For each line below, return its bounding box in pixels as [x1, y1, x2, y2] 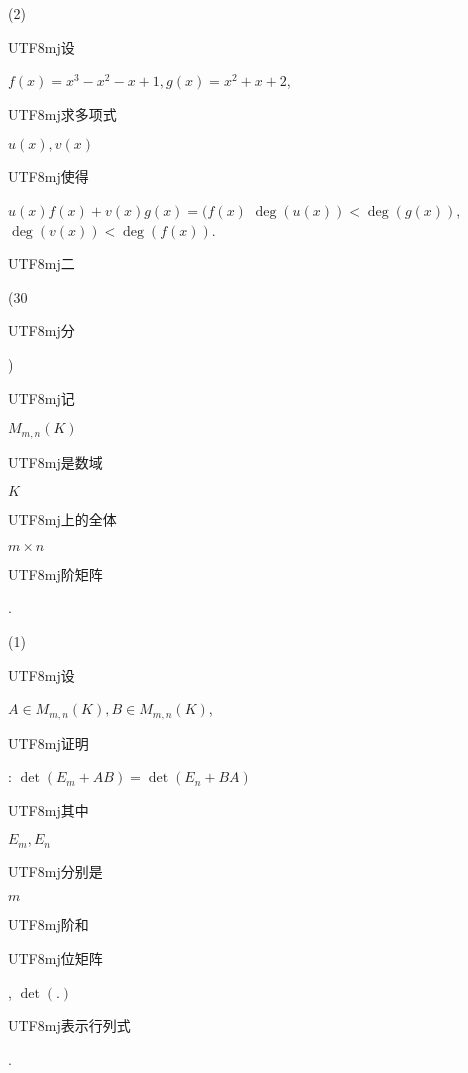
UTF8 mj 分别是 [8, 860, 103, 881]
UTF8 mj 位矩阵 [8, 948, 103, 969]
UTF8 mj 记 [8, 387, 75, 408]
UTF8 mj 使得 [8, 166, 89, 187]
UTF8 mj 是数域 [8, 451, 103, 472]
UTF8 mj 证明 [8, 732, 89, 753]
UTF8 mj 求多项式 [8, 103, 117, 124]
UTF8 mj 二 [8, 253, 75, 274]
